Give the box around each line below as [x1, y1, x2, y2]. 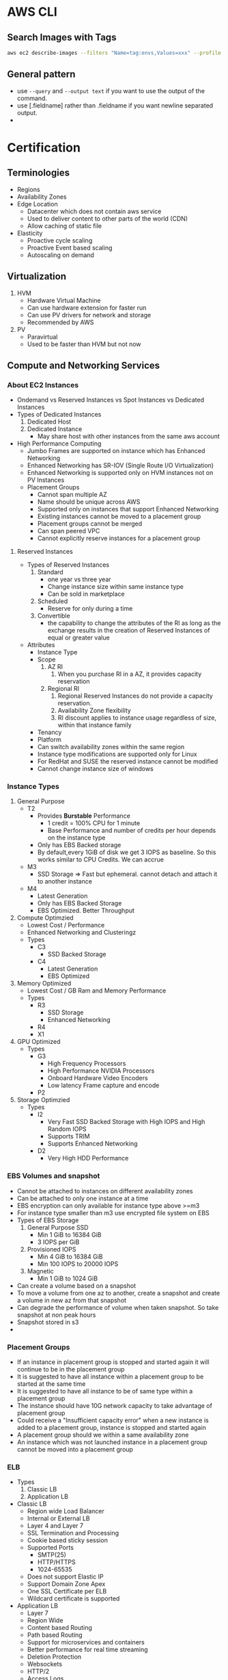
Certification [7, 140, 81, 155]
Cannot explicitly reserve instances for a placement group [37, 534, 201, 542]
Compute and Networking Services [7, 359, 160, 371]
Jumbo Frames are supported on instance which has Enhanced [27, 447, 205, 455]
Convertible [37, 611, 70, 620]
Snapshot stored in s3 [16, 1317, 79, 1326]
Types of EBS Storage [16, 1216, 79, 1224]
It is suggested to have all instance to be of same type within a [16, 1387, 193, 1396]
